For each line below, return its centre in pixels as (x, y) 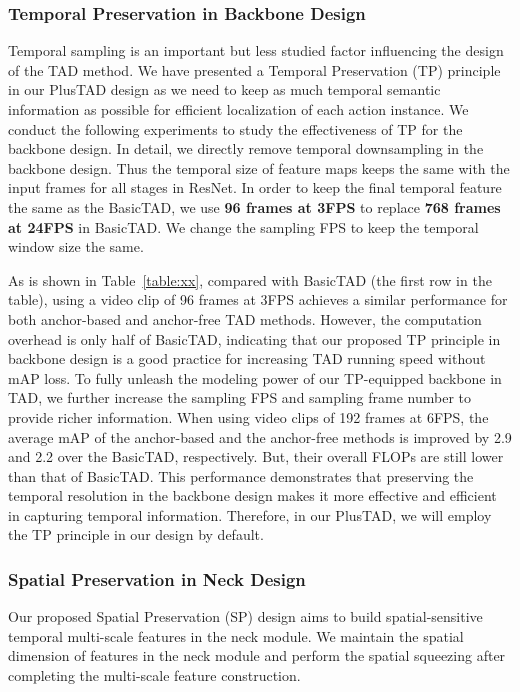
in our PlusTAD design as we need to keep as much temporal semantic (224, 89)
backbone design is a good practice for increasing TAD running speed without (247, 358)
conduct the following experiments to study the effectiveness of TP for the (235, 128)
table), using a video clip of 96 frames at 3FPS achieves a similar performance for (258, 299)
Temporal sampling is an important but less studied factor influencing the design (256, 50)
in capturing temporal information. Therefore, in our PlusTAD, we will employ (250, 514)
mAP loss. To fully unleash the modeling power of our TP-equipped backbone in (255, 377)
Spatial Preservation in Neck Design (157, 578)
